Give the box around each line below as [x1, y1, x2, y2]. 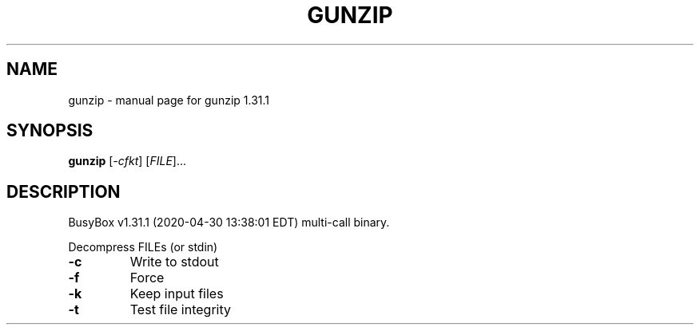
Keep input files [129, 286, 224, 302]
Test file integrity [129, 301, 232, 318]
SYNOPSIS [6, 120, 93, 141]
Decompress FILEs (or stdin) [68, 240, 218, 254]
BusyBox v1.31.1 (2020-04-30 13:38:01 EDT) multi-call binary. [68, 215, 390, 230]
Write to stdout [129, 254, 219, 270]
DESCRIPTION [6, 181, 121, 202]
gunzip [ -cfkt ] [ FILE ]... [68, 154, 187, 168]
